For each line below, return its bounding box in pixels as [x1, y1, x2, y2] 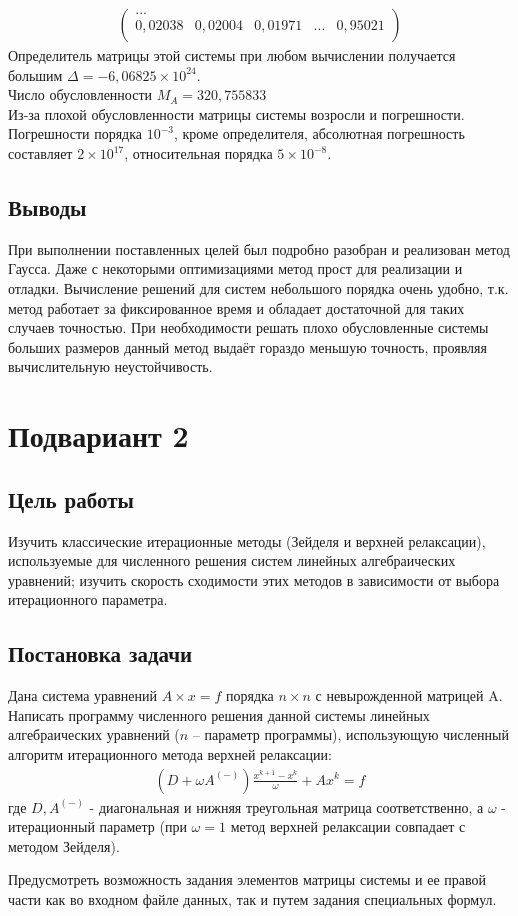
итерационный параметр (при [8, 816, 187, 837]
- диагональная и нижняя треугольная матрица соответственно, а [89, 796, 484, 817]
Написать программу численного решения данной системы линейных [8, 704, 430, 725]
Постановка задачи [8, 638, 193, 669]
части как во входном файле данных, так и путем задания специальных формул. [8, 888, 497, 909]
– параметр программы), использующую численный [192, 724, 509, 745]
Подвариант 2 [8, 415, 189, 456]
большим [8, 64, 63, 85]
